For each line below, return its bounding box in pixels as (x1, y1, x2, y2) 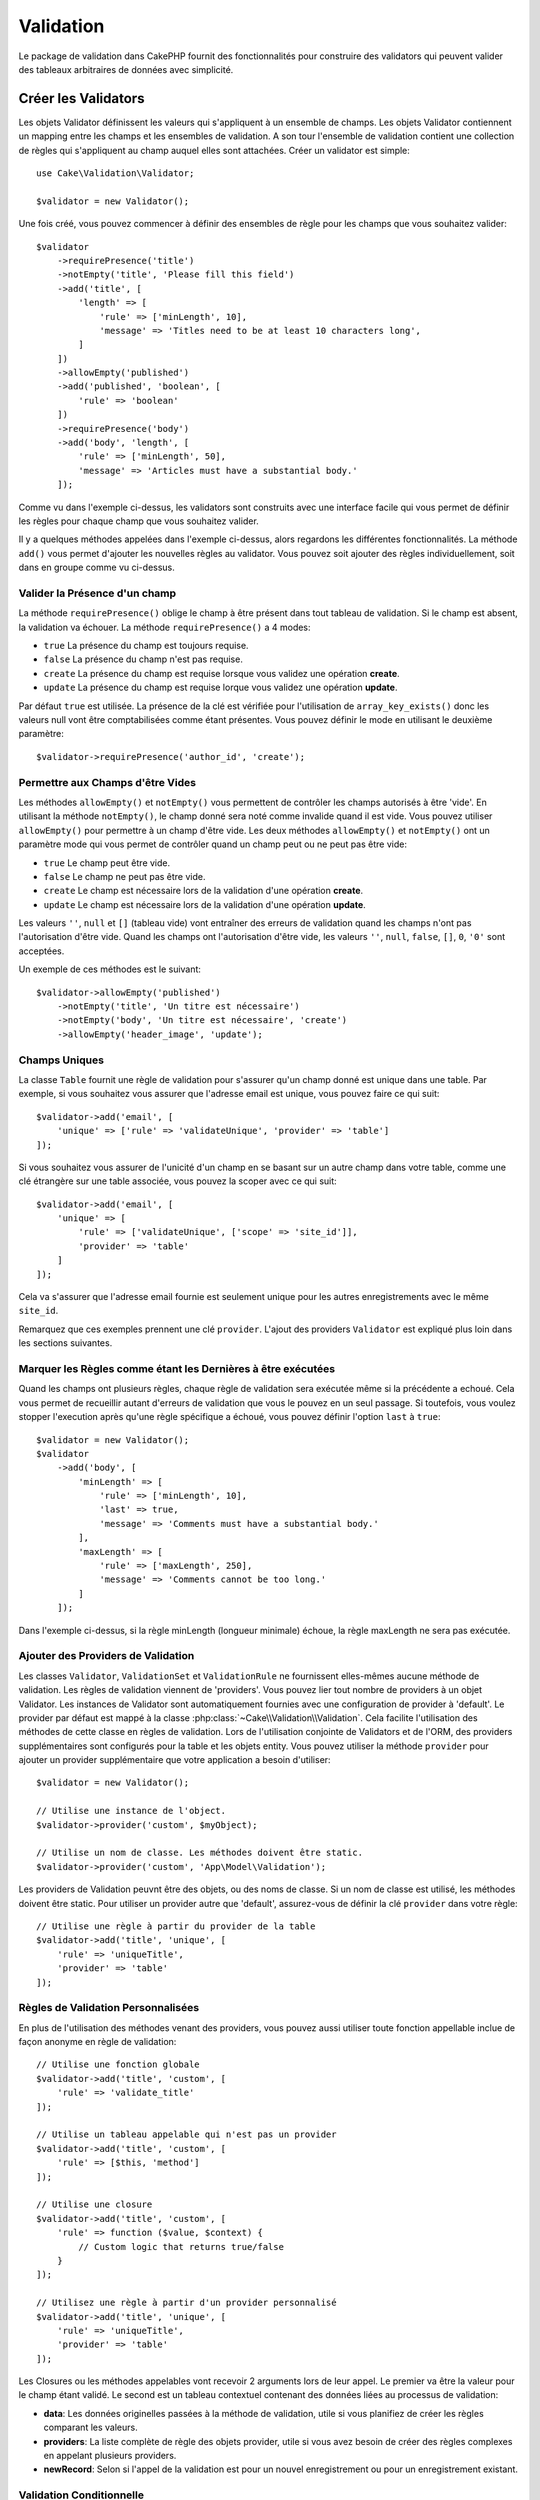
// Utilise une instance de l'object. (36, 1805, 227, 1817)
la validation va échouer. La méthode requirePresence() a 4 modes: (18, 621, 311, 633)
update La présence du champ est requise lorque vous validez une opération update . (43, 681, 398, 694)
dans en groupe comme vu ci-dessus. (18, 561, 175, 574)
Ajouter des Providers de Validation (18, 1649, 195, 1663)
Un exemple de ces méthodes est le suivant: (18, 963, 202, 975)
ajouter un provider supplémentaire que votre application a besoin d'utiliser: (18, 1754, 331, 1766)
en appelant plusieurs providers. (43, 2450, 177, 2462)
